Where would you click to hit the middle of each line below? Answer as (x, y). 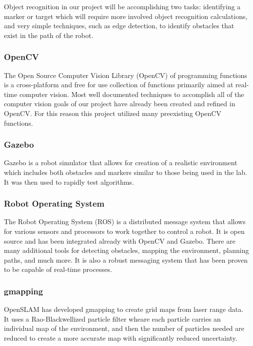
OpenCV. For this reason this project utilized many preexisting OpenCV (113, 113)
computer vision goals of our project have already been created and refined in (120, 104)
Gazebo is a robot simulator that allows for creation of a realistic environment (121, 163)
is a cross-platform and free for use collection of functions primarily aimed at (119, 85)
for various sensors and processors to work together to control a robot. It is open (124, 231)
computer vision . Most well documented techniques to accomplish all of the (132, 94)
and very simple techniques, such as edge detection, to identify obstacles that (119, 26)
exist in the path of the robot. (49, 35)
